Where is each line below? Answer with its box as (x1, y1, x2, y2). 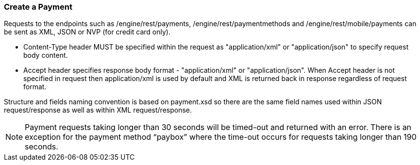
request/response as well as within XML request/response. (4, 106, 192, 115)
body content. (23, 51, 68, 60)
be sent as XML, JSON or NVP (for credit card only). (4, 28, 170, 36)
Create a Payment (4, 2, 72, 12)
